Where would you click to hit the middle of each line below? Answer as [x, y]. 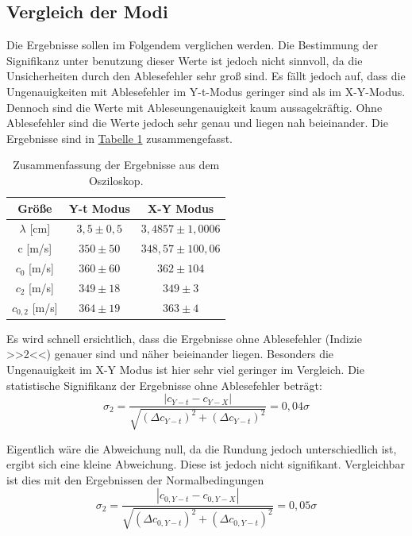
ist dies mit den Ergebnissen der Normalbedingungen [135, 479]
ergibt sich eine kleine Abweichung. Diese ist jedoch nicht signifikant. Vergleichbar [206, 464]
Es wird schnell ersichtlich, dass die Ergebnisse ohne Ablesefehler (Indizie [184, 338]
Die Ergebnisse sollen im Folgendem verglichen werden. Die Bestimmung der [193, 45]
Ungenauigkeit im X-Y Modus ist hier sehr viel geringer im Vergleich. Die [185, 369]
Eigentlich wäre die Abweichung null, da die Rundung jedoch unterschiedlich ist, [202, 448]
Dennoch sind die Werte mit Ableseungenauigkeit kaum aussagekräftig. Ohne [194, 107]
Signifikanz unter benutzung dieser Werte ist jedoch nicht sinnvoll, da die [185, 60]
